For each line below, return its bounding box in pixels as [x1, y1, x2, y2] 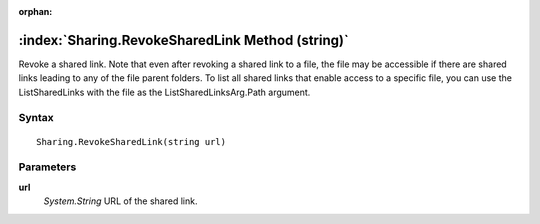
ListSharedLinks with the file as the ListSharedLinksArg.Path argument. [18, 86, 311, 98]
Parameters [18, 160, 77, 174]
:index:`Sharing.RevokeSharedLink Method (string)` [18, 31, 349, 49]
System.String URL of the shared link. [43, 195, 198, 207]
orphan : [18, 6, 53, 17]
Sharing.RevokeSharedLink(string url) [36, 136, 227, 147]
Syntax [18, 111, 54, 125]
